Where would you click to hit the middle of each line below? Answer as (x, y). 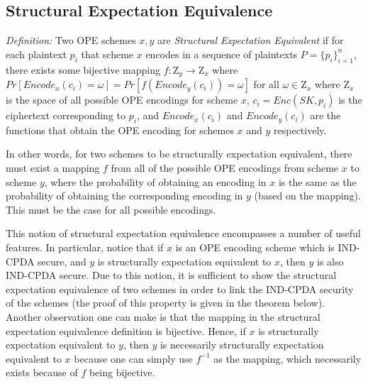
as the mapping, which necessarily (288, 358)
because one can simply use (133, 358)
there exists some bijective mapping (83, 69)
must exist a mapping (53, 168)
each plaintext (36, 54)
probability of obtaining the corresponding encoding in (124, 196)
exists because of (42, 372)
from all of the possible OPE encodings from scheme (225, 168)
